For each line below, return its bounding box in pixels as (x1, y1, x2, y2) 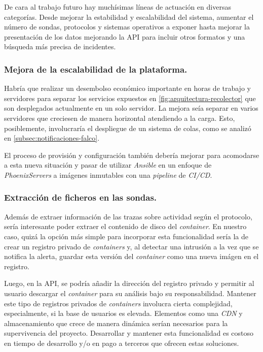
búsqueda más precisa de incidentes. (4, 41, 116, 52)
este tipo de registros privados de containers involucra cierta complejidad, (4, 298, 233, 308)
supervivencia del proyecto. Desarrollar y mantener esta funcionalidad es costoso (4, 328, 254, 338)
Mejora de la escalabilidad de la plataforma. (4, 62, 187, 75)
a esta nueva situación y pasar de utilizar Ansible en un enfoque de (4, 159, 212, 170)
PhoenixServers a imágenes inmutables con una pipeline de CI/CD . (4, 169, 212, 180)
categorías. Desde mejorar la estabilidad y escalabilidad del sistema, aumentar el (4, 11, 254, 22)
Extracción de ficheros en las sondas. (4, 191, 157, 204)
